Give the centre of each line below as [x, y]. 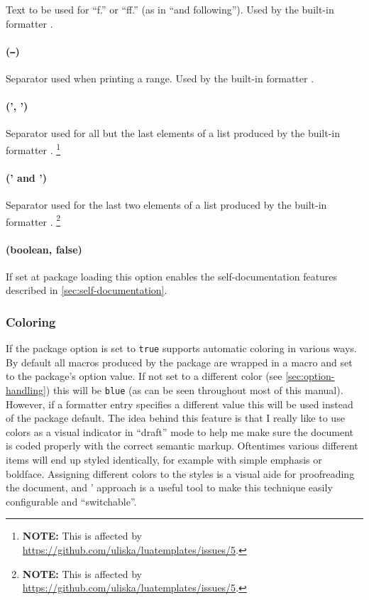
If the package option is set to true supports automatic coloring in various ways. [181, 348]
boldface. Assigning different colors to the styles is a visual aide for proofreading [180, 473]
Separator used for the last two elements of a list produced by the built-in [166, 205]
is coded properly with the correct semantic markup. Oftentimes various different [182, 446]
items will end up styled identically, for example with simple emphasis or [164, 459]
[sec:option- [310, 376]
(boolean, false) [44, 249]
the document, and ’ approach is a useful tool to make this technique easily [169, 487]
